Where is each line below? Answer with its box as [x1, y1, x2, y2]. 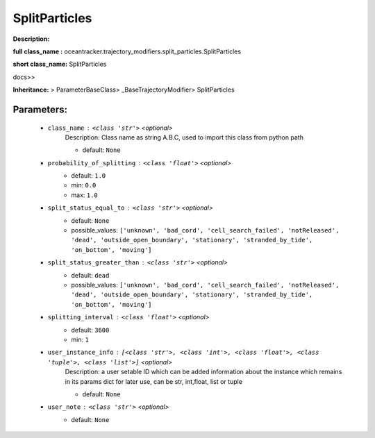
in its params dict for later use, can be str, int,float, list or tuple [65, 377, 243, 385]
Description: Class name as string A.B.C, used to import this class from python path [65, 133, 303, 142]
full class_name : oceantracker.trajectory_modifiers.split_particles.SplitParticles [12, 47, 242, 56]
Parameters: [12, 103, 67, 115]
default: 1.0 [71, 171, 106, 180]
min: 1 [71, 335, 90, 344]
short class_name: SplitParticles [12, 60, 107, 69]
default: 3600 [71, 326, 110, 334]
